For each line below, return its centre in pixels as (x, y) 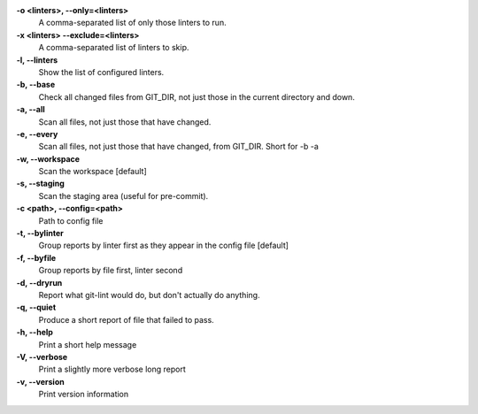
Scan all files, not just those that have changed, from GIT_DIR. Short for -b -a (178, 147)
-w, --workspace (48, 158)
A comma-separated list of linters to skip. (114, 48)
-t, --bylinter (40, 234)
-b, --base (36, 85)
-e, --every (37, 134)
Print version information (84, 395)
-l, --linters (37, 60)
